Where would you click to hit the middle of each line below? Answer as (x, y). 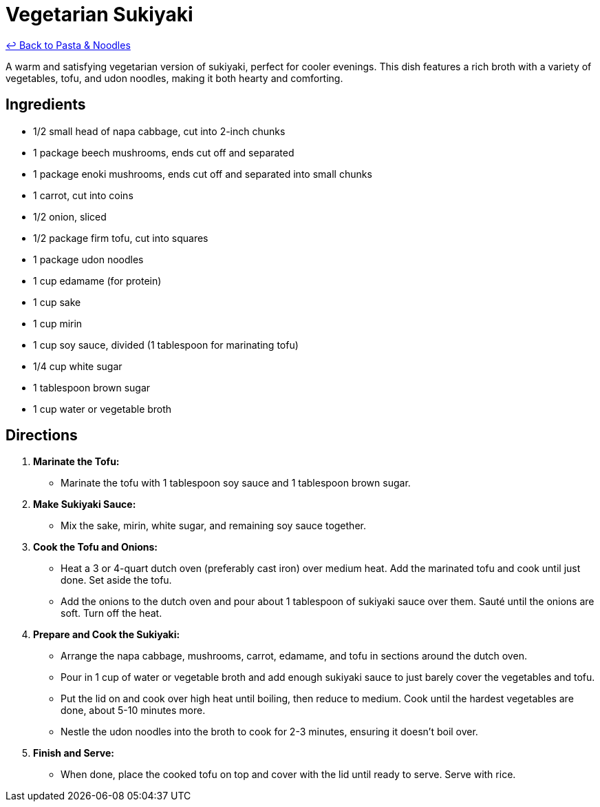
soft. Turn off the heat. (111, 613)
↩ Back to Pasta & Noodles (68, 45)
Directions (42, 436)
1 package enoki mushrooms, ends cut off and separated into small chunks (203, 174)
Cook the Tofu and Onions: (96, 547)
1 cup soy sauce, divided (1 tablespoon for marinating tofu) (166, 345)
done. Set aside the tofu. (116, 580)
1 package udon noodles (88, 259)
